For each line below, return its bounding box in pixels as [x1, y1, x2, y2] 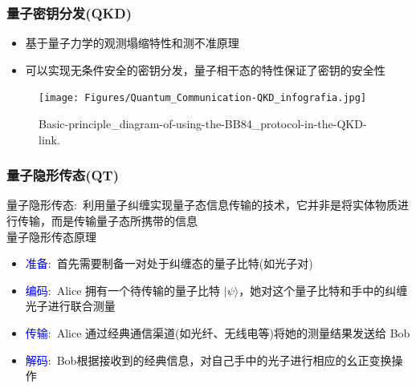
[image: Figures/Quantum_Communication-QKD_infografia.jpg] [39, 92, 367, 104]
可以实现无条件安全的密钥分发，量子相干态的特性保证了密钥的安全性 [25, 61, 385, 78]
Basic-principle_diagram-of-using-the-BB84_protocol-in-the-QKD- [39, 115, 367, 132]
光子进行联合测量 [25, 297, 116, 314]
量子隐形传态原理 [6, 228, 96, 245]
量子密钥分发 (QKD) [6, 2, 133, 22]
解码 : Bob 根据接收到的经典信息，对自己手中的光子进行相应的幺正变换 [25, 351, 392, 368]
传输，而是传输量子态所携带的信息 [17, 212, 198, 229]
